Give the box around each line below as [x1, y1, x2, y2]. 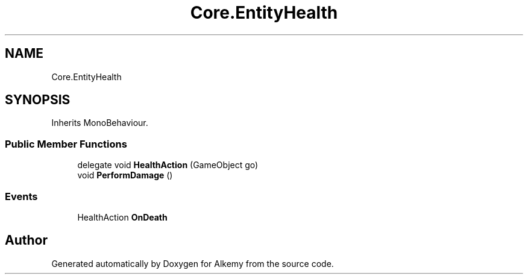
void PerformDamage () [77, 170, 173, 181]
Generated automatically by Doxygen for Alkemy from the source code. [51, 258, 334, 269]
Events [5, 190, 38, 202]
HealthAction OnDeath [77, 212, 168, 222]
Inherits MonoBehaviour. [51, 118, 148, 128]
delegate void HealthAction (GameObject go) [77, 160, 259, 171]
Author [5, 233, 48, 248]
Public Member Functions [5, 137, 127, 150]
